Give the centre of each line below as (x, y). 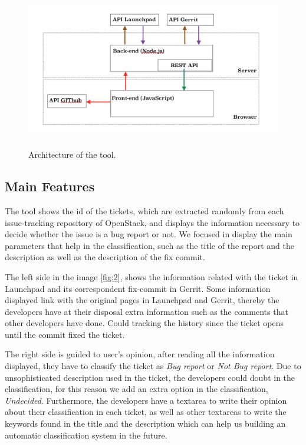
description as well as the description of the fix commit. (105, 257)
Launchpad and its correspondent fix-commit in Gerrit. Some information (138, 288)
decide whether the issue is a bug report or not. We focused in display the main (149, 234)
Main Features (50, 186)
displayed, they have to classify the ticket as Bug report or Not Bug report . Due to (153, 366)
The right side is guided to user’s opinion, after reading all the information (140, 354)
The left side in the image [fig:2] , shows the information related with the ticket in (152, 276)
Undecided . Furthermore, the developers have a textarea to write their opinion (146, 400)
